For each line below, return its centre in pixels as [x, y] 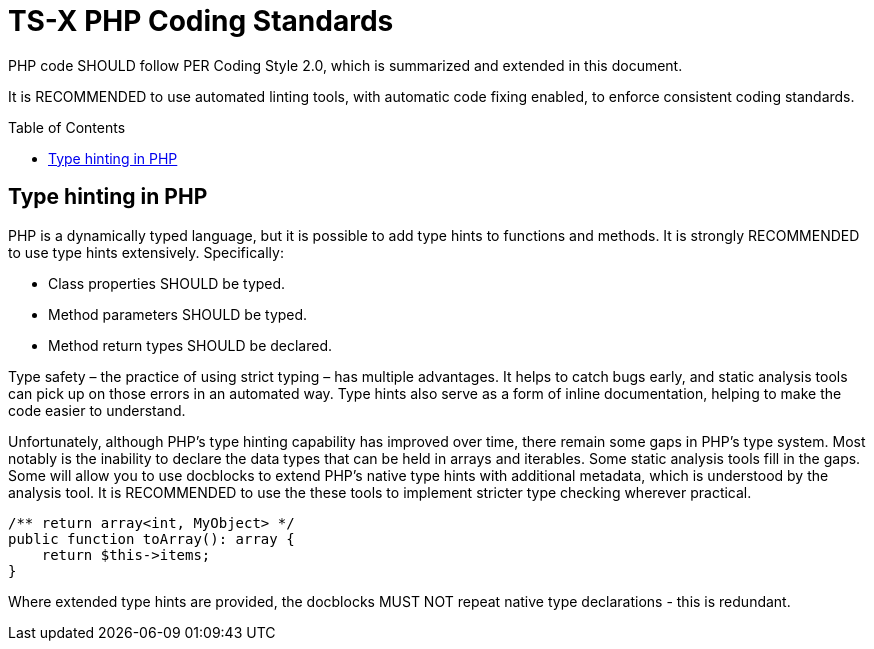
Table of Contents [67, 127]
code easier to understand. [97, 410]
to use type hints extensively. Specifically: [146, 252]
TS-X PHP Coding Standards [201, 21]
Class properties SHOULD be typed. [167, 283]
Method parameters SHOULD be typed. [178, 314]
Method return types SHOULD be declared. [190, 345]
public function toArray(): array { [151, 538]
